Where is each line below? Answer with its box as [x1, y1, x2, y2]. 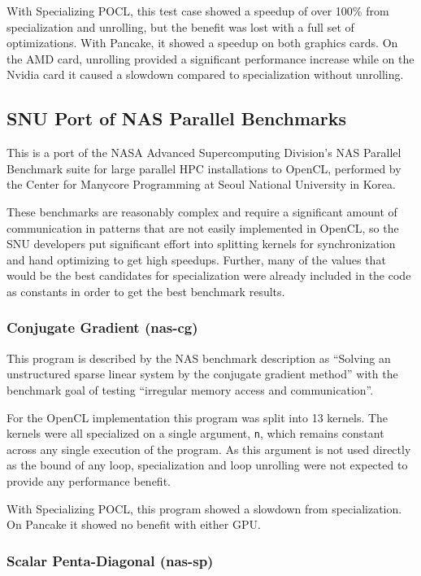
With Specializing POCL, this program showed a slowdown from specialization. [7, 500, 402, 517]
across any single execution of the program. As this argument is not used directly [7, 440, 411, 457]
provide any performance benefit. [7, 472, 171, 489]
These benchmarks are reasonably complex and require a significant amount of [7, 203, 397, 220]
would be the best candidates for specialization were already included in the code [7, 267, 411, 284]
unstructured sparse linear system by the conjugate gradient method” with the [7, 365, 398, 382]
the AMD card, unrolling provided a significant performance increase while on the [7, 50, 414, 67]
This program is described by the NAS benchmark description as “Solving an [7, 349, 391, 366]
